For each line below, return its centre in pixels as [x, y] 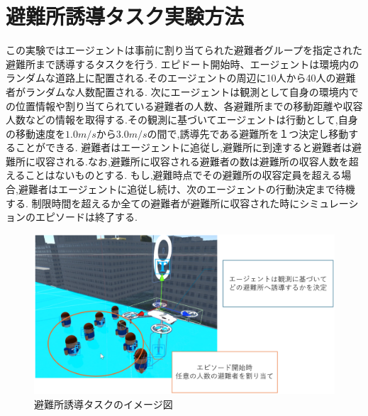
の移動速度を [35, 133]
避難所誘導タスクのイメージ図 [104, 404]
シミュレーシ [329, 203]
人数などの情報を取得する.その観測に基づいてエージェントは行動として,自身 [182, 120]
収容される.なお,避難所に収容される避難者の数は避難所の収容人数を [192, 161]
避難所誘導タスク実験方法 [125, 16]
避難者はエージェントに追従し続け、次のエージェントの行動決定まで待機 [186, 189]
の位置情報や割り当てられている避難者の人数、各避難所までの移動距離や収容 [184, 105]
